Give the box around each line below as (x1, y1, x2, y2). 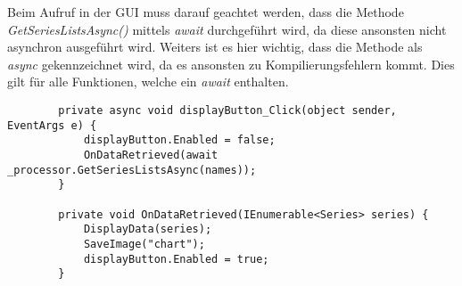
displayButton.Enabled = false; (83, 134, 276, 147)
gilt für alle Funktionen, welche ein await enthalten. (7, 72, 289, 91)
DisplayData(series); (83, 223, 212, 236)
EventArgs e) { (7, 118, 97, 132)
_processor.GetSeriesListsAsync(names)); (7, 163, 257, 176)
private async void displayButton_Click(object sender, (58, 103, 397, 117)
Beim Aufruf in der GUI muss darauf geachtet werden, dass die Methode (7, 3, 404, 20)
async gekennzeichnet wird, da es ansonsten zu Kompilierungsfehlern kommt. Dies (7, 54, 455, 73)
